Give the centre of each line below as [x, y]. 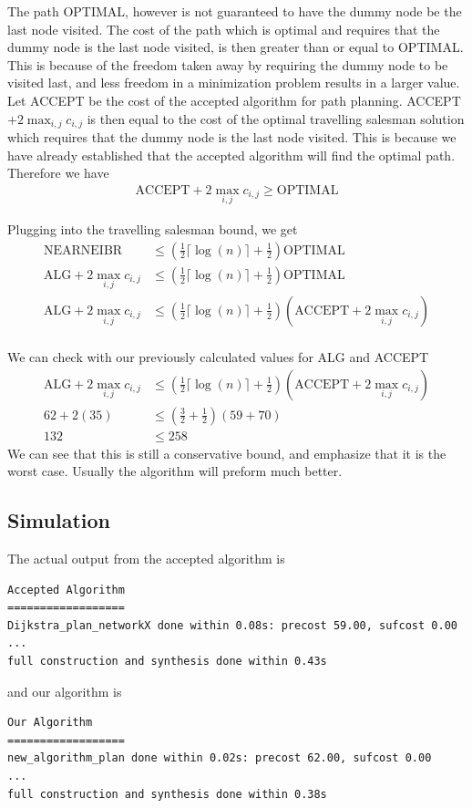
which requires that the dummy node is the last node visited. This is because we [232, 137]
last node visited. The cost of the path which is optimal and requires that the [224, 29]
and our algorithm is [65, 691]
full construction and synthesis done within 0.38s [167, 794]
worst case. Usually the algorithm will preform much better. [175, 471]
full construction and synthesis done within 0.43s [167, 662]
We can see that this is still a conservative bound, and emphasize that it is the [227, 453]
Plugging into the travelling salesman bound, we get [153, 229]
